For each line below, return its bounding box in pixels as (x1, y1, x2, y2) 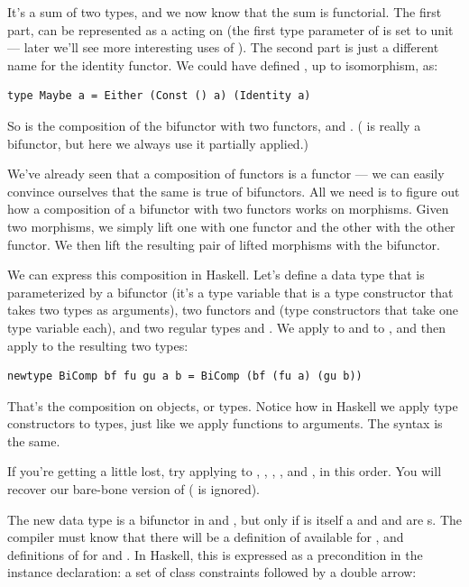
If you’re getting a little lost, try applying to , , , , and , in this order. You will (7, 462, 442, 481)
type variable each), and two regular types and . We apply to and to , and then (7, 317, 446, 336)
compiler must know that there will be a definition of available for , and (7, 527, 404, 546)
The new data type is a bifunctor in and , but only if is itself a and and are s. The (7, 509, 463, 528)
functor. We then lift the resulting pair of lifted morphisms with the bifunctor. (7, 234, 441, 253)
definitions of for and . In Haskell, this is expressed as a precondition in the (7, 545, 423, 564)
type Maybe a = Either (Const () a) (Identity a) (7, 89, 311, 103)
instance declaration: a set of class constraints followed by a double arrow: (7, 563, 417, 582)
